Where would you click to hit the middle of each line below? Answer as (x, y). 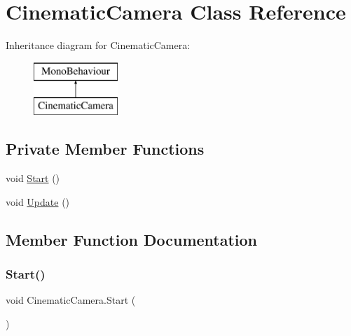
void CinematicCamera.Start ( (71, 300)
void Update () (38, 201)
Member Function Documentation (132, 239)
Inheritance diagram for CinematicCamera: (98, 45)
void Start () (33, 178)
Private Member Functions (105, 149)
